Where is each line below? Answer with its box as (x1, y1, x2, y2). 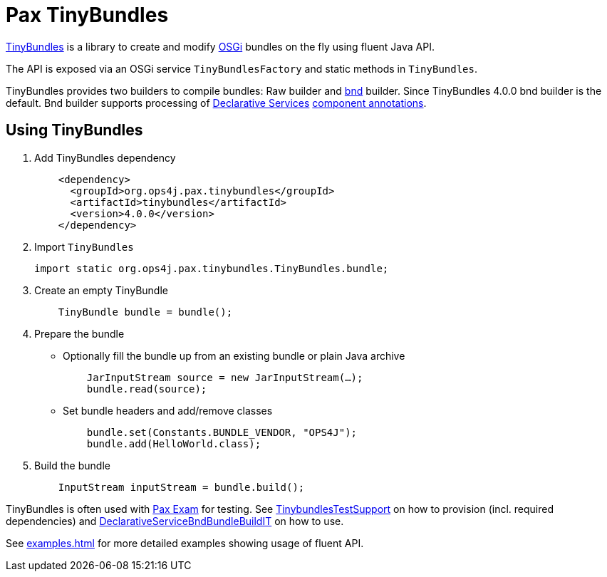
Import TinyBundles (34, 240, 134, 253)
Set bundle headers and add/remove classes (63, 404, 273, 417)
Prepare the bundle (34, 327, 125, 340)
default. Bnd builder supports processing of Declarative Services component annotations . (6, 96, 427, 109)
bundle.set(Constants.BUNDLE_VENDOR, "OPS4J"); (86, 426, 358, 438)
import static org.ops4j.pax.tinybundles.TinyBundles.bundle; (34, 262, 389, 274)
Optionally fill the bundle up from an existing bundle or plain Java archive (63, 349, 405, 362)
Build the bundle (34, 459, 110, 472)
